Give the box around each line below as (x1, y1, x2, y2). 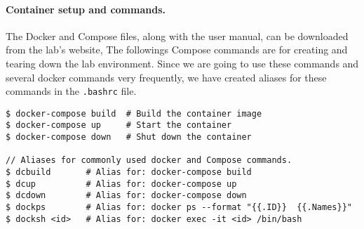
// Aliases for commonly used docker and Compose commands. (6, 155, 292, 166)
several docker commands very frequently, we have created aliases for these (6, 70, 327, 84)
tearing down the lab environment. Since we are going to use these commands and (6, 55, 359, 70)
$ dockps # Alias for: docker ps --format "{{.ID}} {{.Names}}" (6, 202, 352, 213)
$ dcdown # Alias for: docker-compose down (6, 190, 247, 201)
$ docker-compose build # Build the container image (6, 108, 262, 119)
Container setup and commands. (6, 1, 166, 16)
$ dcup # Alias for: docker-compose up (6, 178, 237, 189)
